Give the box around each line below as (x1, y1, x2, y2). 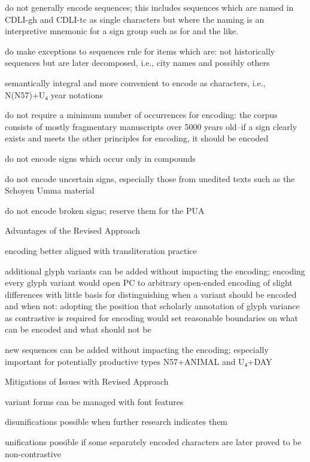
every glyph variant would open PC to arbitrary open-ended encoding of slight (5, 276, 293, 289)
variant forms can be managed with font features (5, 395, 184, 407)
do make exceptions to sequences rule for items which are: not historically (5, 44, 275, 57)
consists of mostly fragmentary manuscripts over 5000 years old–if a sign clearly (5, 120, 297, 132)
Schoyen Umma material (5, 184, 95, 197)
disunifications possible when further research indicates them (5, 415, 228, 428)
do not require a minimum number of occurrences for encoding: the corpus (5, 108, 278, 121)
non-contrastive (5, 447, 61, 460)
